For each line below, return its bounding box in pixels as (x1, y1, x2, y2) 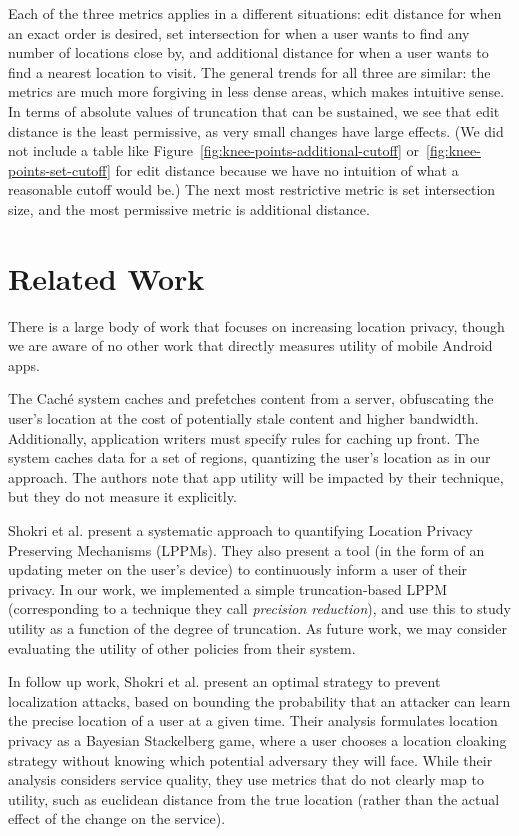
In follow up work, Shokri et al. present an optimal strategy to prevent (8, 671, 441, 692)
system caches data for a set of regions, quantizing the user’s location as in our (8, 447, 491, 468)
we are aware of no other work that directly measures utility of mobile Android (8, 335, 493, 356)
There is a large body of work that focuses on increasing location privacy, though (8, 315, 505, 336)
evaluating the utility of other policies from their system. (8, 637, 356, 658)
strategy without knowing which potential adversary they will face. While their (8, 749, 493, 770)
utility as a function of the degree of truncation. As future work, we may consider (8, 617, 507, 638)
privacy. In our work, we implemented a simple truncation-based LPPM (8, 578, 448, 599)
